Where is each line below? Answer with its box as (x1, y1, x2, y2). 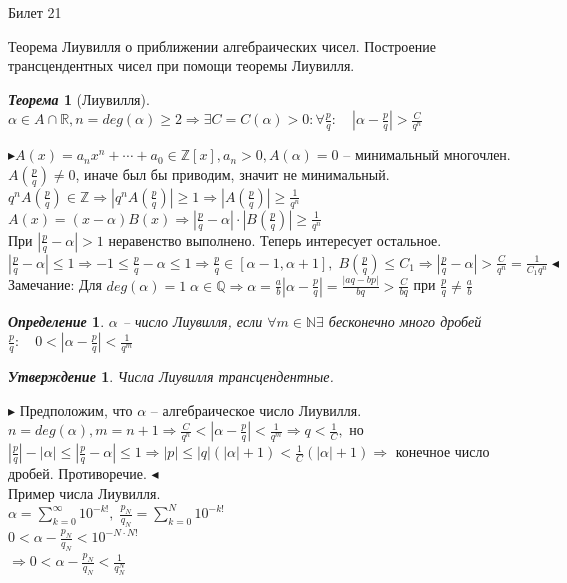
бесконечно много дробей (328, 310, 482, 331)
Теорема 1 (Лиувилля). (8, 88, 150, 109)
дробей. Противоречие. (8, 463, 147, 484)
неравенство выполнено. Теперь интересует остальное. (108, 229, 442, 250)
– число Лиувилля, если (122, 310, 263, 331)
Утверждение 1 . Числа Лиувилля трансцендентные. (8, 366, 334, 387)
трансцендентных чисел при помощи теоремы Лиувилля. (8, 55, 355, 76)
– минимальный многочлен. (343, 144, 511, 165)
